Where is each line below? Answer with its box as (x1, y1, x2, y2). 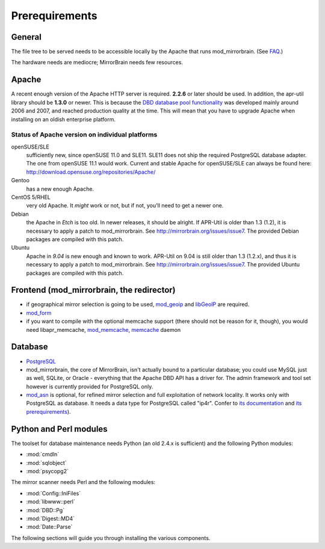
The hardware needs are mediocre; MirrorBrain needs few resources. (11, 59, 184, 66)
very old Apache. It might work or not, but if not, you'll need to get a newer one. (26, 202, 224, 209)
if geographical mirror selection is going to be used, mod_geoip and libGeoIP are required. (26, 301, 250, 308)
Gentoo (11, 177, 30, 184)
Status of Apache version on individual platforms (11, 130, 158, 139)
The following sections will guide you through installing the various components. (11, 534, 211, 541)
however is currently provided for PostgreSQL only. (26, 382, 153, 390)
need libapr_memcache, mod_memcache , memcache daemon (26, 326, 181, 333)
